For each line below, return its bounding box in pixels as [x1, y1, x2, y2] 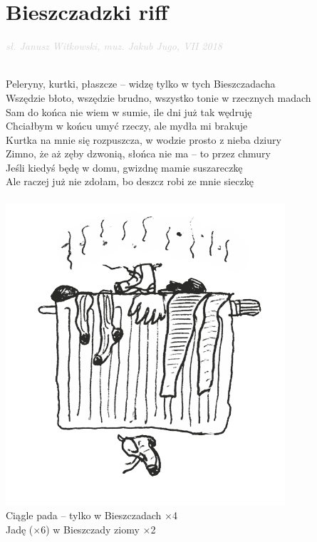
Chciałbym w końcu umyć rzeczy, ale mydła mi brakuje [6, 118, 248, 133]
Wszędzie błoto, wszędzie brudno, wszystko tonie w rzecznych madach [6, 90, 311, 105]
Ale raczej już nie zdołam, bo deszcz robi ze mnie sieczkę [6, 174, 254, 189]
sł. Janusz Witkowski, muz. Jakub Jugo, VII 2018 [6, 38, 222, 53]
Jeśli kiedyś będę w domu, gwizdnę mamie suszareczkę [6, 160, 243, 174]
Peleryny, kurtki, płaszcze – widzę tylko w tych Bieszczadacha [6, 76, 276, 91]
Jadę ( [6, 521, 33, 536]
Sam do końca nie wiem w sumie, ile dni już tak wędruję [6, 104, 252, 119]
